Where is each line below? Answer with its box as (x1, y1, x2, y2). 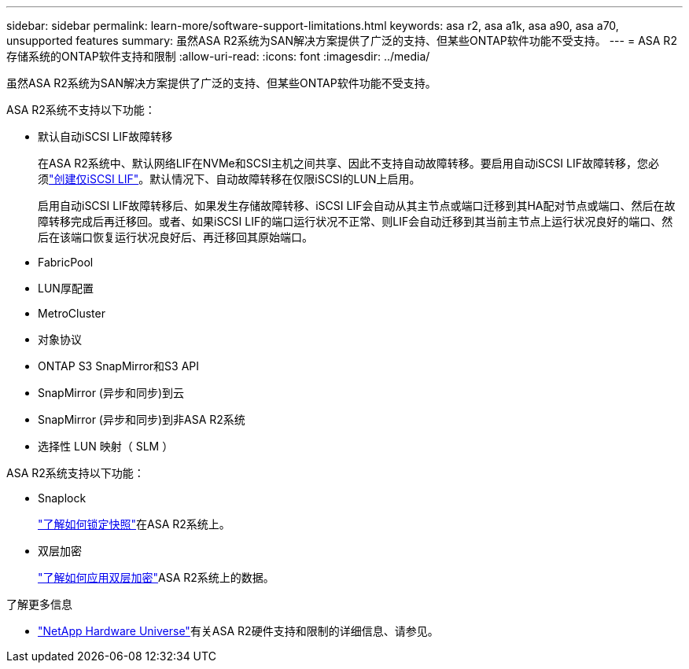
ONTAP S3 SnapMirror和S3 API (38, 359, 200, 373)
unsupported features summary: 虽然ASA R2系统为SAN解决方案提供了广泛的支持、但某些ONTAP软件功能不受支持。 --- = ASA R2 (6, 34, 677, 47)
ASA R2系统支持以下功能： (6, 466, 145, 480)
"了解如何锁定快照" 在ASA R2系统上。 (38, 517, 230, 531)
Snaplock (38, 491, 87, 505)
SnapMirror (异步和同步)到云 (38, 386, 185, 399)
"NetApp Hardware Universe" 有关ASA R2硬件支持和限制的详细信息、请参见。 (38, 624, 439, 638)
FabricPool (38, 255, 94, 269)
